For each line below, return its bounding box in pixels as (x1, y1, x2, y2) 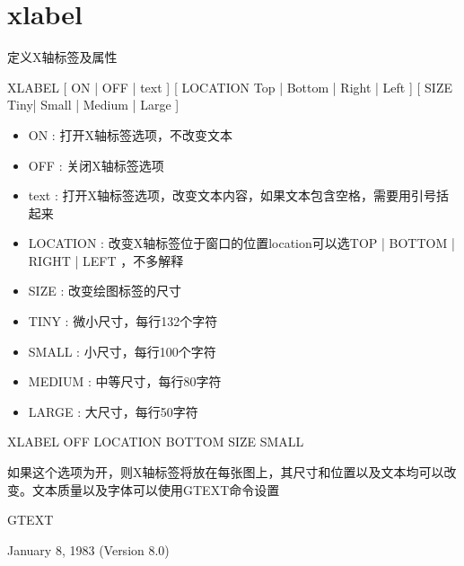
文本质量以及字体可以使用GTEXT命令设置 (31, 480, 280, 499)
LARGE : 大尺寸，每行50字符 (28, 402, 198, 420)
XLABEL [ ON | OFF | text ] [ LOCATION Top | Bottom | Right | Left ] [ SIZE (7, 77, 453, 96)
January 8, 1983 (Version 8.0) (7, 540, 170, 559)
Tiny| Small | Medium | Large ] (7, 95, 179, 114)
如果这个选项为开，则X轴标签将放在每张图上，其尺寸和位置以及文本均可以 (7, 463, 444, 482)
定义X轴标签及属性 (7, 48, 118, 66)
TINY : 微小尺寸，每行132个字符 (28, 312, 218, 331)
